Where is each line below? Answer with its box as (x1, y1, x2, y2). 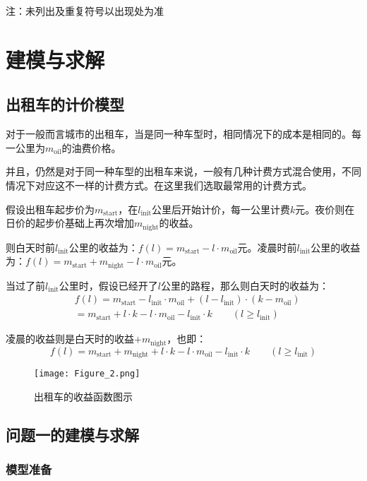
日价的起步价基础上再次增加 (6, 215, 134, 230)
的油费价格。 (61, 140, 121, 155)
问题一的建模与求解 (6, 423, 139, 445)
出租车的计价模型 (6, 93, 124, 115)
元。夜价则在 (295, 201, 355, 216)
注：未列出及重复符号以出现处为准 (6, 4, 164, 18)
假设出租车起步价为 (6, 201, 95, 216)
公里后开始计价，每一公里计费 (152, 201, 291, 216)
